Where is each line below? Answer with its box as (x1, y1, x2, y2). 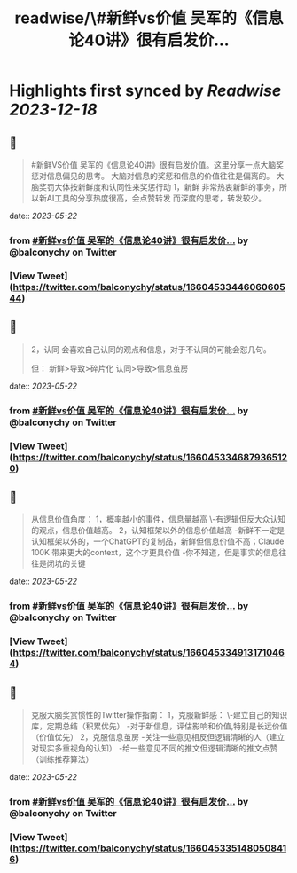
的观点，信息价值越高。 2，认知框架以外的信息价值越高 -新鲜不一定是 (30, 525, 285, 536)
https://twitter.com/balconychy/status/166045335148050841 (12, 842, 286, 854)
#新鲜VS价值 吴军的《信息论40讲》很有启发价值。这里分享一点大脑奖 (30, 160, 285, 169)
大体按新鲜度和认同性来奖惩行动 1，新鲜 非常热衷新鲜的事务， (54, 182, 280, 192)
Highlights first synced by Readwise (9, 81, 282, 101)
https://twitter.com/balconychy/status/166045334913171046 (12, 647, 285, 659)
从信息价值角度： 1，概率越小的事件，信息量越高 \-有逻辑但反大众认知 (30, 514, 286, 524)
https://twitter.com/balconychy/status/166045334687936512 (12, 451, 288, 463)
